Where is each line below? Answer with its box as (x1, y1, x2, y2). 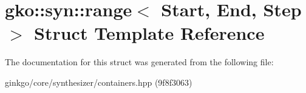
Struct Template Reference (34, 21, 265, 45)
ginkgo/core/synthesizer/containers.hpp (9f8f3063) (5, 75, 192, 88)
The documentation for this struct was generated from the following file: (5, 56, 274, 68)
